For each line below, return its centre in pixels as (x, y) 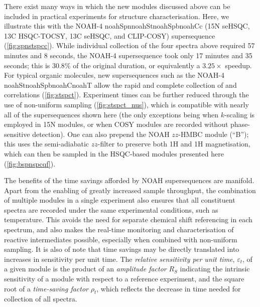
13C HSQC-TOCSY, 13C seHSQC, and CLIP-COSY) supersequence (110, 35)
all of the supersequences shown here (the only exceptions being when (111, 114)
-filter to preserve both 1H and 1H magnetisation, (174, 144)
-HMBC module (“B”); (214, 134)
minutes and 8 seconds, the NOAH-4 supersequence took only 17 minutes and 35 (128, 55)
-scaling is (240, 114)
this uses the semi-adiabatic (47, 144)
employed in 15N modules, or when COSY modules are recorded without (116, 124)
